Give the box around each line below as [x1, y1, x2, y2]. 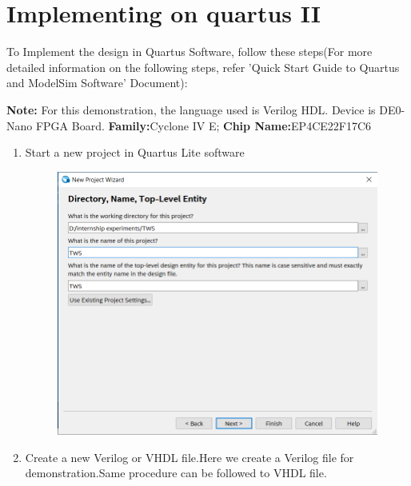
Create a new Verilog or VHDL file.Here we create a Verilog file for [25, 448, 354, 465]
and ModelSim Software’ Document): [6, 74, 188, 91]
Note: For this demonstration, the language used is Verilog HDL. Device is [6, 101, 376, 118]
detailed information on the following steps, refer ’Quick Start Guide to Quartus [6, 58, 400, 75]
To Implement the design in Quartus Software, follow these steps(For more [6, 43, 373, 60]
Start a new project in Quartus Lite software [25, 144, 245, 161]
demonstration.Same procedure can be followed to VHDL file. [25, 464, 327, 481]
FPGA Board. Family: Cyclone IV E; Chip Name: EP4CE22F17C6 [35, 117, 372, 133]
